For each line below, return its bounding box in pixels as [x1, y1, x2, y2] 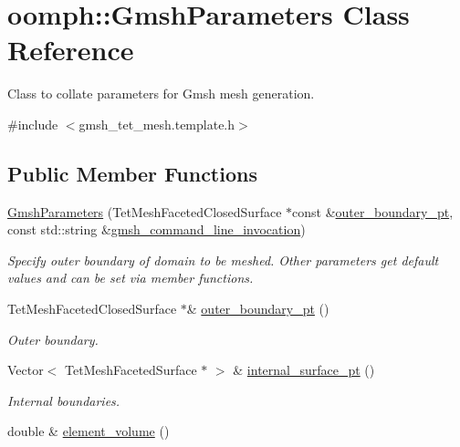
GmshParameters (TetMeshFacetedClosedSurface [7, 202, 282, 221]
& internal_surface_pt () [233, 360, 375, 379]
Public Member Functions [7, 159, 257, 187]
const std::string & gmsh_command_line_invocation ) [7, 220, 306, 239]
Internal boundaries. [7, 390, 120, 410]
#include [7, 114, 58, 133]
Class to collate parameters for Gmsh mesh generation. [7, 84, 315, 103]
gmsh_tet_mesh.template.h [78, 114, 235, 133]
